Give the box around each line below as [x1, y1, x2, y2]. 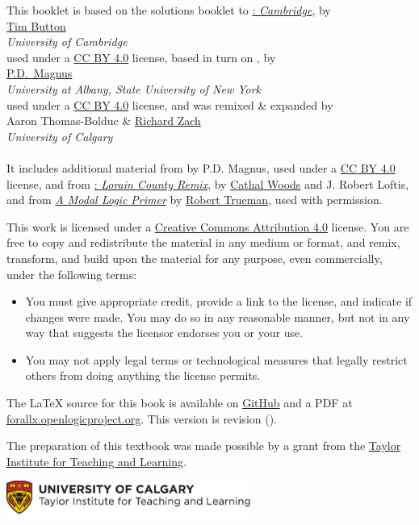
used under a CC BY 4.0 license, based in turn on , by [6, 48, 276, 65]
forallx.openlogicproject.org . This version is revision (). [6, 410, 278, 427]
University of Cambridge [6, 33, 128, 50]
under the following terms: [6, 265, 137, 282]
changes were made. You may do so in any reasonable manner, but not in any [25, 308, 410, 325]
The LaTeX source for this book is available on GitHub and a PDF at [6, 394, 353, 411]
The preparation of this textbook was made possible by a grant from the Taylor [6, 437, 401, 454]
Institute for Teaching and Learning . [6, 452, 186, 469]
